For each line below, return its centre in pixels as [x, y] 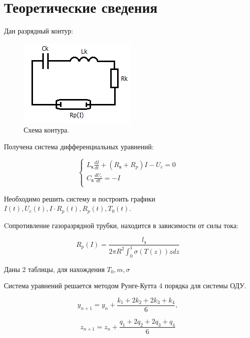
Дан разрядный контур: [39, 31]
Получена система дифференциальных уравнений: [79, 146]
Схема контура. [47, 130]
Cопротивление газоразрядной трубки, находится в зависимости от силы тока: [121, 225]
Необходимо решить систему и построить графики [80, 198]
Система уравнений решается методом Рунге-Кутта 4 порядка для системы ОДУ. [125, 286]
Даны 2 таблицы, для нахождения [54, 269]
